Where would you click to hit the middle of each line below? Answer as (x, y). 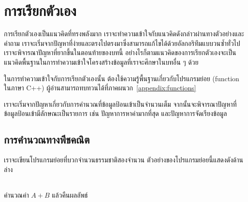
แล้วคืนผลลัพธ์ (70, 195)
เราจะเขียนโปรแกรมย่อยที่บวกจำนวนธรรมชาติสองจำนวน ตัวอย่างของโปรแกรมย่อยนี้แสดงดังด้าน (124, 160)
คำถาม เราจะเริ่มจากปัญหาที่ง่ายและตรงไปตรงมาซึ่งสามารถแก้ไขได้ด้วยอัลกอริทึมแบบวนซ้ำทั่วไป (122, 43)
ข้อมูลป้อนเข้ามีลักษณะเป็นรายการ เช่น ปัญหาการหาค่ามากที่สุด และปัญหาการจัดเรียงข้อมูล (116, 113)
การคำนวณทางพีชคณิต (47, 139)
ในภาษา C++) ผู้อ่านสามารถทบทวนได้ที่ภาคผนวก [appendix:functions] (100, 88)
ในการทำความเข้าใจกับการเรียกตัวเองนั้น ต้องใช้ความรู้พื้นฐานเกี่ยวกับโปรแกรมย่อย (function (122, 78)
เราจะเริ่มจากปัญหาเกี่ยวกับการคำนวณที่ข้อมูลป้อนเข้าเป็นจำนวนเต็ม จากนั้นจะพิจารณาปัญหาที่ (120, 104)
